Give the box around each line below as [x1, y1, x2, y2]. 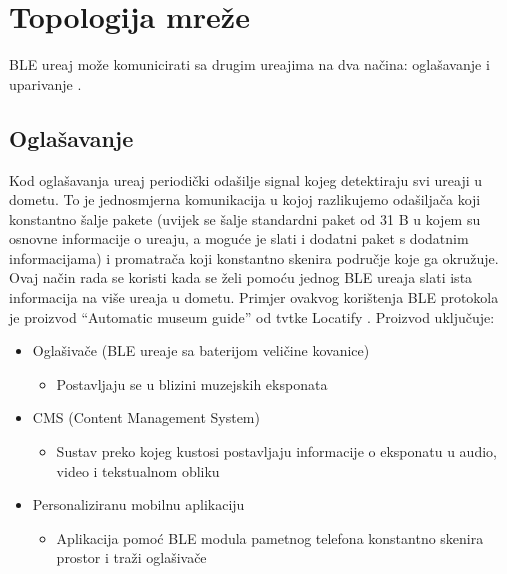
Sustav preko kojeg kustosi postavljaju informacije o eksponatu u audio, [56, 441, 497, 462]
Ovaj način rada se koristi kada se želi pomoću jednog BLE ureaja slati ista [9, 267, 473, 288]
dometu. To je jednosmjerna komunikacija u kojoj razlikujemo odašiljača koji [9, 189, 481, 210]
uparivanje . [9, 73, 82, 94]
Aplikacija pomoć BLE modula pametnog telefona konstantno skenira [56, 527, 484, 548]
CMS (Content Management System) [32, 407, 260, 428]
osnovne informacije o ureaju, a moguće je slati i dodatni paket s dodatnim [9, 228, 469, 249]
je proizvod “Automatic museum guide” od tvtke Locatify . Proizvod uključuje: [9, 306, 495, 327]
